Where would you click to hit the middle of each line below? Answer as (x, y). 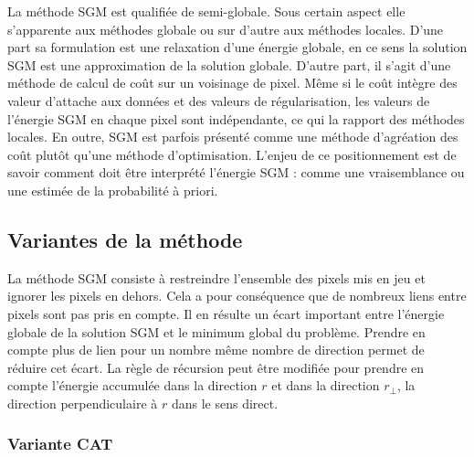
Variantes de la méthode (125, 239)
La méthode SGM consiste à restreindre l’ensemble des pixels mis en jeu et (216, 277)
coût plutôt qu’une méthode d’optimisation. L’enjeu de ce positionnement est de (232, 154)
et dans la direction (326, 385)
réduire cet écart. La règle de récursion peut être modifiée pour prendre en (216, 367)
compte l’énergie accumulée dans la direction (132, 385)
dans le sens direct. (225, 403)
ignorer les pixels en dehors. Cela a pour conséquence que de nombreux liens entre (237, 296)
